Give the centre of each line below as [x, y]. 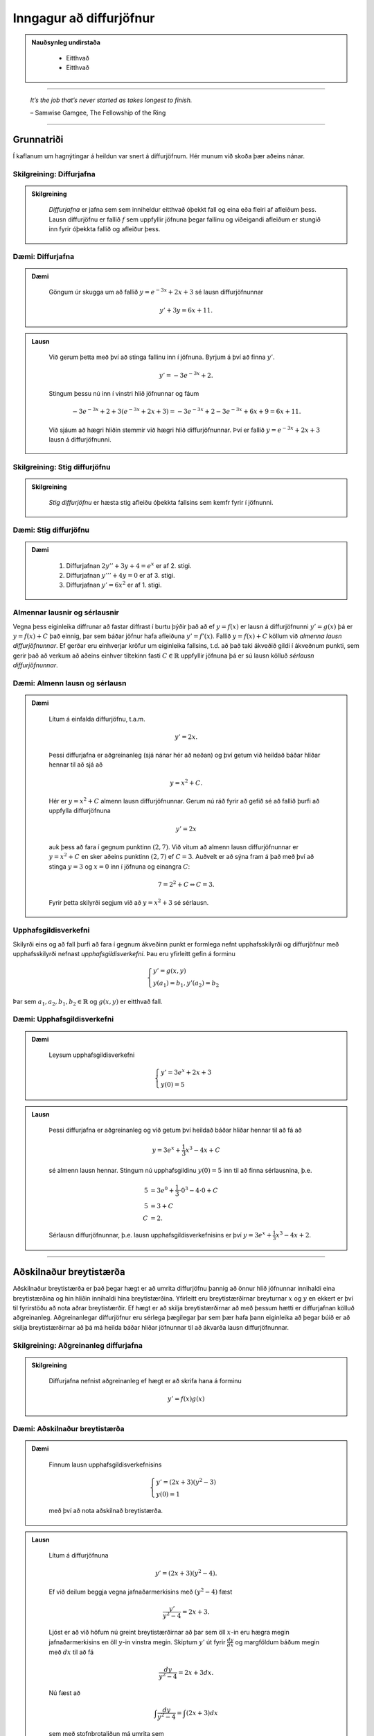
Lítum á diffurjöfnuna [79, 1555]
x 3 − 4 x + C [203, 1150]
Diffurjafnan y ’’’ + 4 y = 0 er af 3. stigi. [121, 576]
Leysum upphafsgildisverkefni [92, 1055]
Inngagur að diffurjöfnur [84, 18]
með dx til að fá [71, 1652]
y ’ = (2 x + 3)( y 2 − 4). [186, 1573]
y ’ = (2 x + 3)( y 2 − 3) [186, 1481]
